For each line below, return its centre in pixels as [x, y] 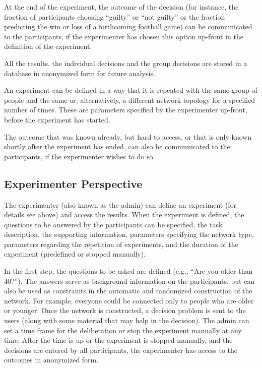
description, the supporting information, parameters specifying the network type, [129, 234]
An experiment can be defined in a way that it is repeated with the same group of [131, 90]
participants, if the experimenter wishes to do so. [80, 156]
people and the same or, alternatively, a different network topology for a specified [130, 100]
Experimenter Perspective [73, 183]
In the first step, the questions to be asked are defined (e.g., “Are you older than [128, 271]
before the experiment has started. [57, 119]
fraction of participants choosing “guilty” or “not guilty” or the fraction [115, 16]
